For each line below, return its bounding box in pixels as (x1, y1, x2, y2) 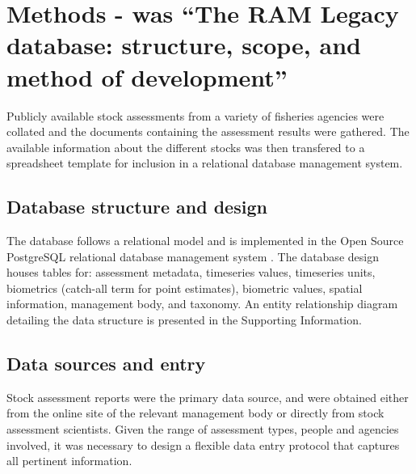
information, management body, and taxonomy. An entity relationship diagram (6, 295, 398, 312)
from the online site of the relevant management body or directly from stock (6, 404, 384, 421)
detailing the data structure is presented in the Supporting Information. (6, 311, 362, 328)
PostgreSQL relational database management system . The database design (6, 248, 379, 265)
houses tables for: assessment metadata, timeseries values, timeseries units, (6, 264, 376, 281)
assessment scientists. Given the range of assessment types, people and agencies (6, 421, 399, 438)
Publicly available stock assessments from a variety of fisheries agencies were (6, 107, 384, 124)
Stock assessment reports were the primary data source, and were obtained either (6, 388, 409, 405)
